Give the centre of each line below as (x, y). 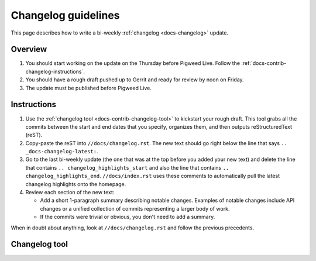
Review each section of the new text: (70, 193)
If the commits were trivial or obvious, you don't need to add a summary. (128, 217)
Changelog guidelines (65, 15)
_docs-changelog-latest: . (62, 152)
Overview (29, 49)
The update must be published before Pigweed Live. (88, 88)
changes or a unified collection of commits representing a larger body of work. (135, 208)
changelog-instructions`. (55, 71)
